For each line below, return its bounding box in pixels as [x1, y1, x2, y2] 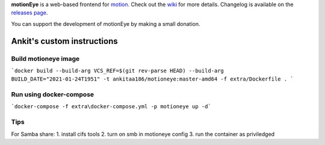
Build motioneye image [11, 54, 80, 63]
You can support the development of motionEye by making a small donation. [11, 20, 201, 27]
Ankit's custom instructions [11, 36, 118, 46]
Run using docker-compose [11, 90, 94, 99]
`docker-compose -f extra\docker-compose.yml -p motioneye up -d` [11, 103, 212, 110]
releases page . [11, 9, 48, 16]
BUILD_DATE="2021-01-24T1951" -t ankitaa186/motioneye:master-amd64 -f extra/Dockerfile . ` [11, 76, 294, 82]
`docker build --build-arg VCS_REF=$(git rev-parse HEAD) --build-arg [11, 67, 224, 74]
